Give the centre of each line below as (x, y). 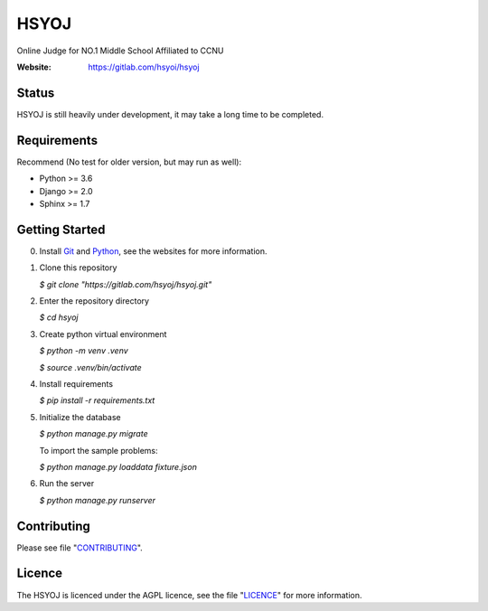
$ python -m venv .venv (84, 351)
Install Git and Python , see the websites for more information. (153, 251)
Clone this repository (78, 268)
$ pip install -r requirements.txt (97, 400)
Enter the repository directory (94, 301)
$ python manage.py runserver (97, 500)
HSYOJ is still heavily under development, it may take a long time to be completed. (170, 114)
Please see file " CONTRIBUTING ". (80, 548)
